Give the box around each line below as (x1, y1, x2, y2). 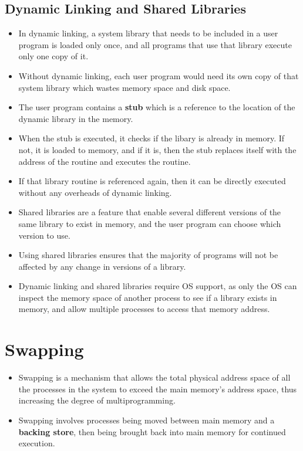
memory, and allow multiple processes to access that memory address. (18, 303, 270, 315)
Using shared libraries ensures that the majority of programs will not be (18, 249, 278, 261)
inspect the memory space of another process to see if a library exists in (18, 291, 277, 303)
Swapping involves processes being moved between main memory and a (18, 413, 275, 426)
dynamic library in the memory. (18, 112, 133, 124)
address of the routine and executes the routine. (18, 155, 191, 167)
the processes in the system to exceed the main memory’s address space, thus (18, 382, 297, 395)
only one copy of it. (18, 50, 89, 62)
